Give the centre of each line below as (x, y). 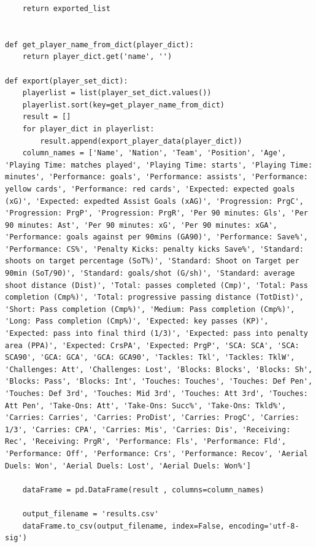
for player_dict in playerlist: (88, 129)
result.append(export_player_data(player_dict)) (141, 141)
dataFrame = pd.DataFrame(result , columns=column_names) (143, 490)
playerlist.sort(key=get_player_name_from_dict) (123, 105)
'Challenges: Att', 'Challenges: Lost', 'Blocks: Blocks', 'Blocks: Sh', (159, 369)
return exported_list (66, 9)
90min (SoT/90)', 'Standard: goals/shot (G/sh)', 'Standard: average (150, 273)
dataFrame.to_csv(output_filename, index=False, (123, 526)
